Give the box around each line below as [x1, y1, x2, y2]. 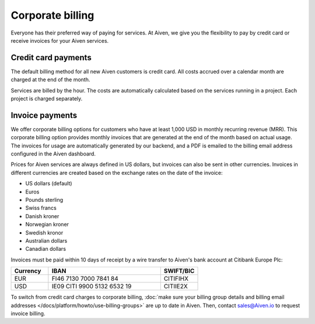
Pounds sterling [25, 197, 64, 204]
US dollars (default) [25, 180, 72, 187]
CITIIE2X [163, 282, 188, 291]
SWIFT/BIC [163, 267, 195, 275]
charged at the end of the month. [10, 76, 90, 83]
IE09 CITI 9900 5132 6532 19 [51, 282, 132, 291]
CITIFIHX [163, 275, 189, 283]
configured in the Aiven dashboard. [10, 150, 96, 157]
